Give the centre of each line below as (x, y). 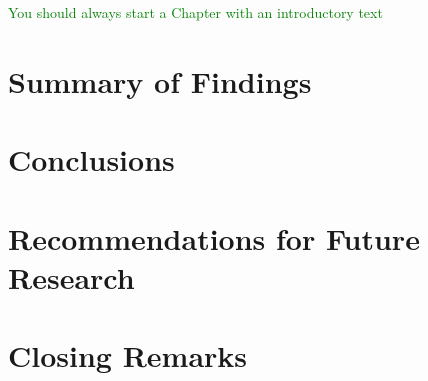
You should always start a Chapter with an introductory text (195, 12)
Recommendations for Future (214, 237)
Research (71, 276)
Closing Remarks (128, 355)
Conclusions (91, 159)
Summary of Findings (160, 80)
